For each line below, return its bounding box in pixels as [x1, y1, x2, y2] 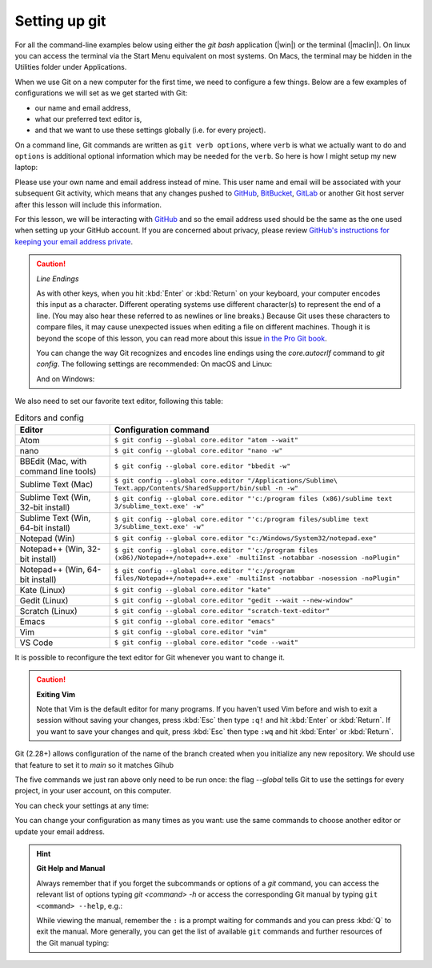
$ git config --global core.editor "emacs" [114, 617, 275, 626]
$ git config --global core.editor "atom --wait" [114, 436, 299, 445]
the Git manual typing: [36, 938, 110, 947]
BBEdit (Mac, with [19, 455, 87, 466]
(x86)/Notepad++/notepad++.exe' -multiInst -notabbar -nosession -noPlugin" [114, 553, 401, 562]
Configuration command [114, 424, 210, 435]
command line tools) [19, 466, 97, 477]
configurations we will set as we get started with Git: [14, 88, 188, 98]
